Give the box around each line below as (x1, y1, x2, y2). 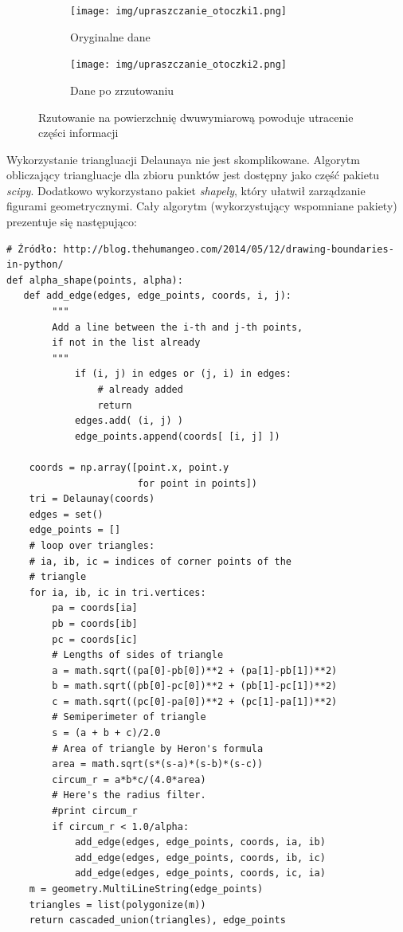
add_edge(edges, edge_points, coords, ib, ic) (74, 852, 326, 863)
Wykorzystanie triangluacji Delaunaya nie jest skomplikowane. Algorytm (6, 151, 360, 167)
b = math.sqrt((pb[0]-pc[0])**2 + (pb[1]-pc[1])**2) (52, 680, 338, 692)
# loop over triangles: (29, 539, 155, 551)
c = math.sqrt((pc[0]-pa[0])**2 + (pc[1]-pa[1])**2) (52, 695, 338, 707)
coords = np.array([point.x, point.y (29, 461, 229, 473)
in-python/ (6, 259, 64, 271)
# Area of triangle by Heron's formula (52, 742, 264, 754)
